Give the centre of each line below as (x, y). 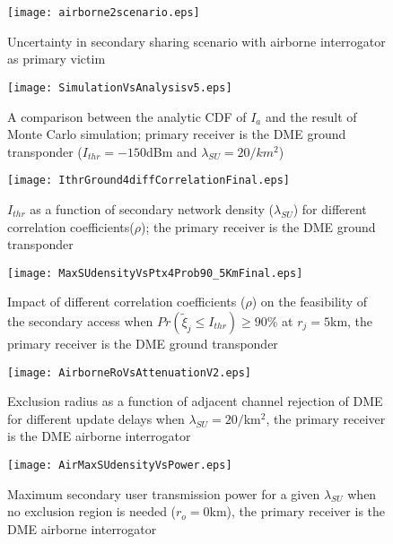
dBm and (171, 151)
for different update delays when (96, 418)
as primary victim (57, 59)
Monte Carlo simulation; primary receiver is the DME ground (177, 134)
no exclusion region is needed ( (92, 511)
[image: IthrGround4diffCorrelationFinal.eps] (148, 181)
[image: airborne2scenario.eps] (104, 13)
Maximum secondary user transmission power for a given (164, 493)
